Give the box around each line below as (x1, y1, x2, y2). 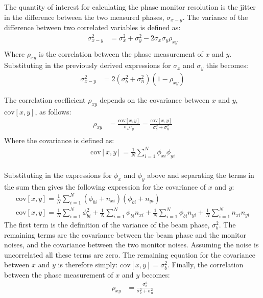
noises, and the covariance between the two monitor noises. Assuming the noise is (4, 239, 259, 250)
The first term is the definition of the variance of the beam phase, (4, 219, 210, 230)
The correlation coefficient (4, 94, 86, 105)
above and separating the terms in (147, 169, 254, 180)
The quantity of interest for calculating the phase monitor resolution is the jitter (4, 2, 256, 12)
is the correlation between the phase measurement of (38, 48, 203, 59)
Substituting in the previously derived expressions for (4, 60, 171, 71)
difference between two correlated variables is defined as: (4, 22, 181, 33)
